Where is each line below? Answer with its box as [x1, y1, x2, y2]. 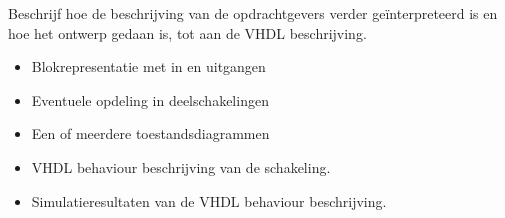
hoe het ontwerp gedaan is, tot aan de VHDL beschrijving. [8, 22, 367, 43]
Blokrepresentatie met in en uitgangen [31, 56, 266, 77]
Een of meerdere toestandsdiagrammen [31, 123, 270, 144]
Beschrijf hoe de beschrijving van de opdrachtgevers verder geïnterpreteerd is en [8, 3, 498, 23]
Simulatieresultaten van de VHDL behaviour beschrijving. [31, 190, 387, 211]
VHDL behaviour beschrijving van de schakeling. [31, 156, 331, 177]
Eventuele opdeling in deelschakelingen [31, 89, 269, 110]
